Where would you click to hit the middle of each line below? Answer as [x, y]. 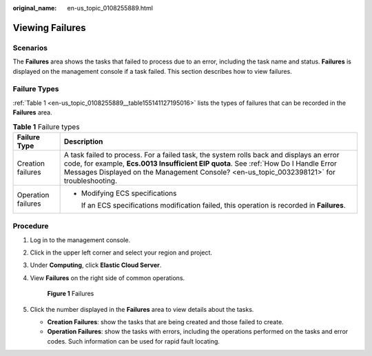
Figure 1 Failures [71, 294]
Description [83, 141]
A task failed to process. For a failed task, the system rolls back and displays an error [201, 155]
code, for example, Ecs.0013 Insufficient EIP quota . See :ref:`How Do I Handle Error [200, 164]
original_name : [35, 8]
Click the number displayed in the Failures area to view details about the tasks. [142, 309]
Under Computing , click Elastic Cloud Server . [96, 265]
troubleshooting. [90, 181]
